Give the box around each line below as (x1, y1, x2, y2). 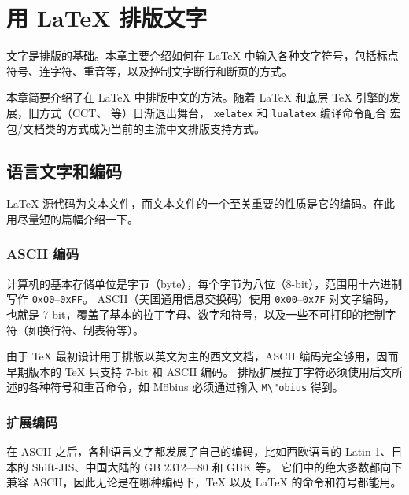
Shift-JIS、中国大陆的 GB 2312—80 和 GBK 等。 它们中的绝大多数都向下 (31, 458, 403, 475)
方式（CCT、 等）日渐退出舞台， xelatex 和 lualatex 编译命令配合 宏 (39, 104, 401, 120)
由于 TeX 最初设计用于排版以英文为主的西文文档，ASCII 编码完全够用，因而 (6, 348, 399, 364)
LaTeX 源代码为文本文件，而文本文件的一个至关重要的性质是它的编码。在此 (6, 195, 396, 212)
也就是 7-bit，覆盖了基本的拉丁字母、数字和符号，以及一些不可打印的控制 (6, 306, 385, 323)
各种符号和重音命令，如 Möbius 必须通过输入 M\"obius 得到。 (28, 379, 344, 395)
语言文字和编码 (6, 158, 122, 183)
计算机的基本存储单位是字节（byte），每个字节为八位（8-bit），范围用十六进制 (6, 275, 403, 291)
